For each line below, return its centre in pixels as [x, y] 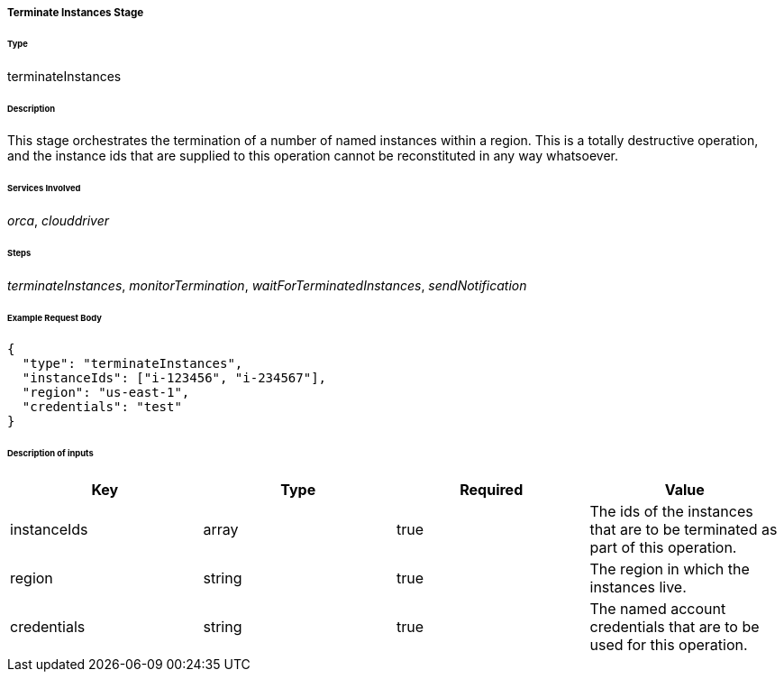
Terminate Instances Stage [76, 13]
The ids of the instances [671, 512]
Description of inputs [50, 454]
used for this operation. [669, 645]
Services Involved [44, 188]
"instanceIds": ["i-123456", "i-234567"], [174, 378]
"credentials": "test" [102, 407]
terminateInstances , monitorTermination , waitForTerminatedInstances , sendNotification [267, 285]
